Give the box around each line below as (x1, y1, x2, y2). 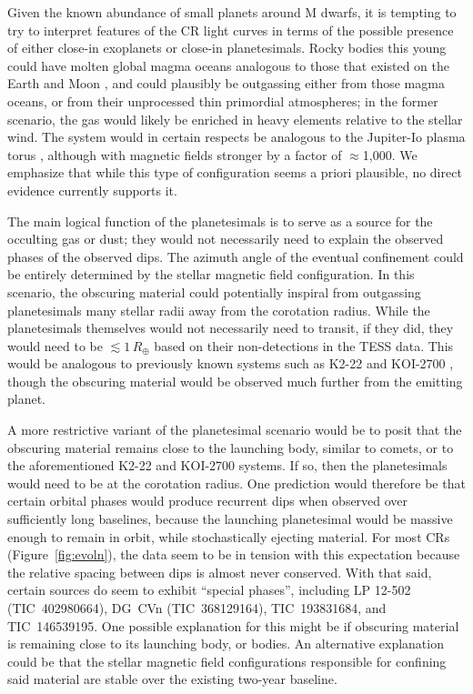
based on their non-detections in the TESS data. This (154, 336, 454, 355)
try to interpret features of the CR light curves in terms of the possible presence (7, 20, 454, 39)
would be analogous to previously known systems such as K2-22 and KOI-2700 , (7, 354, 454, 373)
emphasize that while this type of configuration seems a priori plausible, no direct (7, 163, 462, 182)
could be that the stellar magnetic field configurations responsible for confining (7, 651, 447, 670)
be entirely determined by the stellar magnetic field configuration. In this (7, 265, 415, 284)
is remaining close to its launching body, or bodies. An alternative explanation (7, 634, 444, 653)
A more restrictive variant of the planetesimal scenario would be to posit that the (7, 420, 462, 439)
